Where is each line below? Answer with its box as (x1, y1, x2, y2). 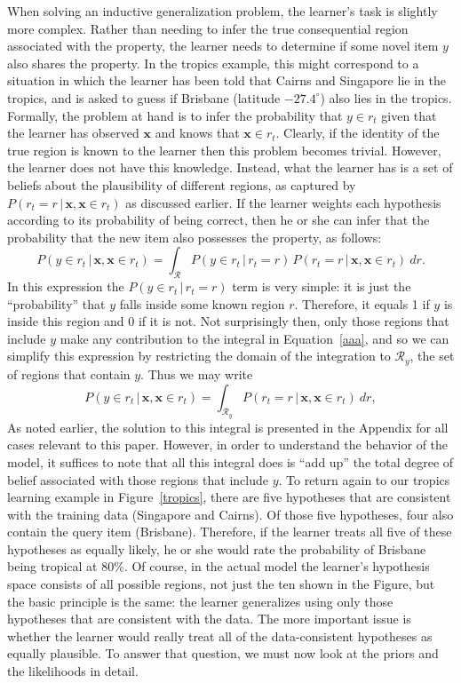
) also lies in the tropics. (320, 88, 452, 107)
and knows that (155, 123, 240, 142)
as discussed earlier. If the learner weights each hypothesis (125, 193, 441, 211)
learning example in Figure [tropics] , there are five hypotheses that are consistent (7, 488, 451, 506)
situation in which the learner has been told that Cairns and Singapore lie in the (7, 71, 446, 90)
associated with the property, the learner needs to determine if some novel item (7, 36, 439, 55)
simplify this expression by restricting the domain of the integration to (7, 346, 391, 365)
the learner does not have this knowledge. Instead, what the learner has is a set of (7, 158, 453, 177)
